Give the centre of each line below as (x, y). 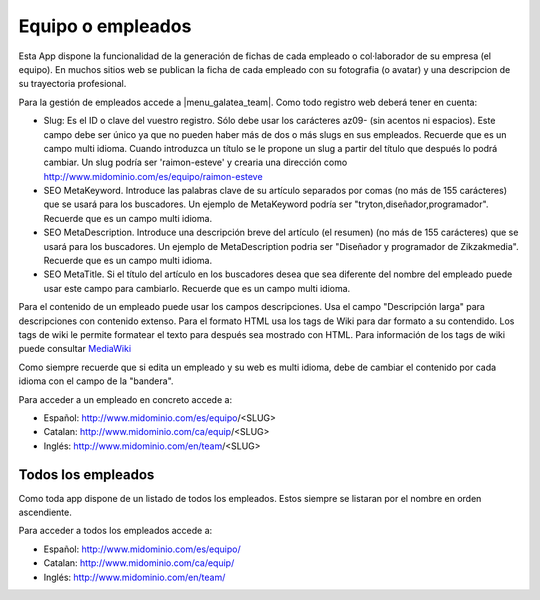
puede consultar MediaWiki (75, 349)
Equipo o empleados (105, 26)
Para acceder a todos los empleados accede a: (115, 531)
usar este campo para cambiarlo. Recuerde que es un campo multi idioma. (197, 288)
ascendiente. (45, 512)
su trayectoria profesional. (72, 84)
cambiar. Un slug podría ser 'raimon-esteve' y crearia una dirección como (195, 162)
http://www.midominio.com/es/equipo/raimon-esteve (153, 176)
